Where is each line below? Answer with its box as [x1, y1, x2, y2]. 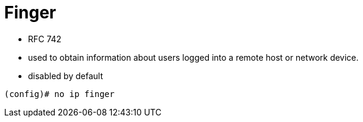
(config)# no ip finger [4, 89, 115, 99]
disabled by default [28, 70, 103, 81]
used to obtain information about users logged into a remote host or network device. [28, 52, 359, 62]
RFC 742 [28, 33, 62, 44]
